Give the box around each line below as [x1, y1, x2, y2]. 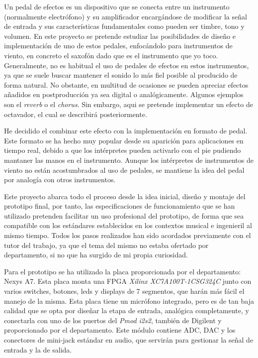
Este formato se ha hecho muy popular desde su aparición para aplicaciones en [4, 135, 244, 145]
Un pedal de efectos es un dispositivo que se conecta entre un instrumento [4, 1, 230, 11]
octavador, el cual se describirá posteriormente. [4, 109, 147, 119]
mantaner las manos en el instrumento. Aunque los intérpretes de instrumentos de [4, 154, 254, 165]
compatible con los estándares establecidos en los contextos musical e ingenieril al [4, 220, 252, 231]
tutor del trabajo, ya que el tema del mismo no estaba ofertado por [4, 239, 209, 250]
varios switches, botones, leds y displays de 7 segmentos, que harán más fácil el [4, 286, 245, 296]
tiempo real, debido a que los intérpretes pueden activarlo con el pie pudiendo [4, 145, 241, 155]
